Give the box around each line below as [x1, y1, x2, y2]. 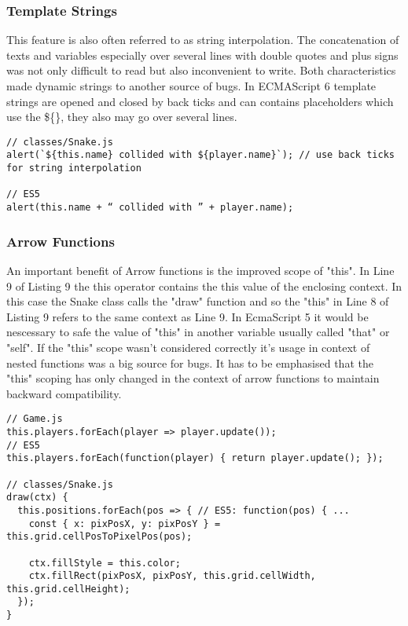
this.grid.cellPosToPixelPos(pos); [6, 531, 193, 543]
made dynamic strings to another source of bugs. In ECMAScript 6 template [6, 78, 377, 93]
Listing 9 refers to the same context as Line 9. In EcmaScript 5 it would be [6, 308, 369, 324]
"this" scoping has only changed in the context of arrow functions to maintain [6, 370, 380, 386]
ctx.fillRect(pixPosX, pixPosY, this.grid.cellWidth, [28, 570, 316, 582]
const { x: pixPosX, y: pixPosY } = [28, 518, 221, 529]
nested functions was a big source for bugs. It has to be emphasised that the [6, 354, 373, 371]
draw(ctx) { [6, 492, 68, 503]
